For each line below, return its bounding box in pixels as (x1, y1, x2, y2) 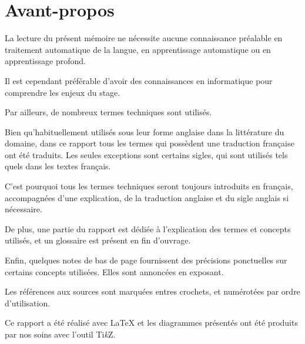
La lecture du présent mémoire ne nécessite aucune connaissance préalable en (5, 32, 283, 44)
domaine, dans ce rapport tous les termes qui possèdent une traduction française (5, 137, 294, 149)
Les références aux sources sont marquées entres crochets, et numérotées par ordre (5, 285, 300, 298)
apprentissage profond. (5, 55, 86, 67)
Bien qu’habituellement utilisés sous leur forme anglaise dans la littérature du (5, 125, 284, 138)
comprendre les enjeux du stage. (5, 86, 120, 98)
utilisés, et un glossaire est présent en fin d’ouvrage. (5, 234, 191, 246)
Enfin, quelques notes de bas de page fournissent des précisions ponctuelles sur (5, 254, 287, 266)
